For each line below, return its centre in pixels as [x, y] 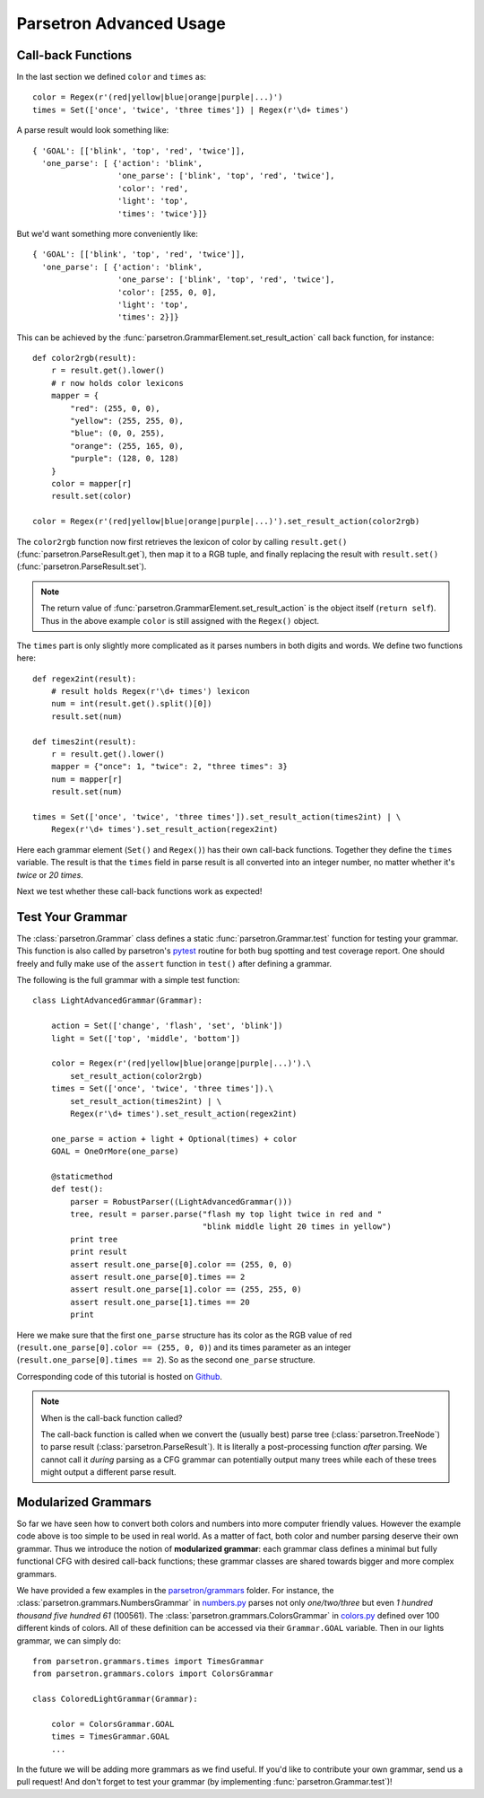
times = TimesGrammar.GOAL [110, 1737]
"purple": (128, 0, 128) [125, 459]
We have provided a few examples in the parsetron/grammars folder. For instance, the [175, 1590]
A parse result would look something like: [93, 130]
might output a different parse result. [108, 1472]
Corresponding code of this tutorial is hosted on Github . [120, 1376]
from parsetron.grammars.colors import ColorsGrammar [153, 1674]
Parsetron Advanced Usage [121, 23]
